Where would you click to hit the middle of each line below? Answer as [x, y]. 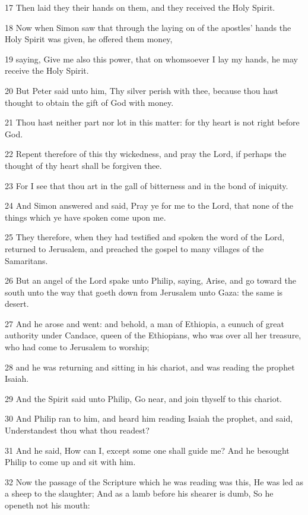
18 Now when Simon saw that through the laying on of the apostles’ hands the [148, 27]
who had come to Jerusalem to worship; [77, 347]
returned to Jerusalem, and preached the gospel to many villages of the [134, 248]
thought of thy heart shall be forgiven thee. [83, 165]
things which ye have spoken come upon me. [85, 217]
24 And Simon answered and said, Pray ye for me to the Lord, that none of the [149, 205]
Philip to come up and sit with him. [70, 462]
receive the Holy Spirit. [47, 70]
